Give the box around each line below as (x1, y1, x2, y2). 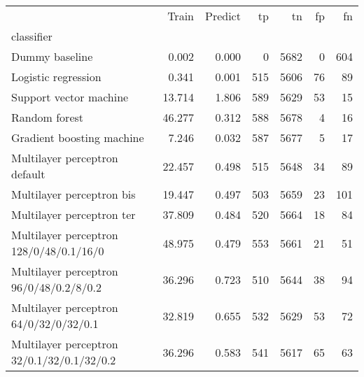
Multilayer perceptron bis (11, 186, 136, 202)
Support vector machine (11, 89, 129, 105)
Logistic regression (11, 69, 101, 85)
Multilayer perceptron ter (11, 206, 136, 222)
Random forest (11, 109, 84, 125)
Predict (204, 8, 241, 24)
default (11, 166, 45, 182)
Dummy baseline (11, 48, 93, 64)
